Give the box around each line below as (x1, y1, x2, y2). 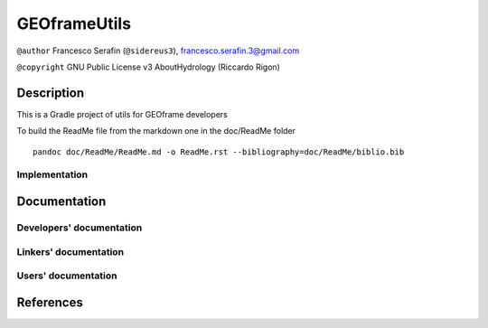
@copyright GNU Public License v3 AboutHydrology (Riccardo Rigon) (16, 61, 280, 72)
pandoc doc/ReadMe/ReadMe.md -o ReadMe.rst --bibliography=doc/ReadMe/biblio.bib (33, 146, 405, 157)
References (16, 295, 83, 310)
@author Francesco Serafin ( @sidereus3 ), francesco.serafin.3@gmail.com (16, 45, 300, 56)
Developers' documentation (16, 221, 143, 234)
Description (16, 85, 85, 100)
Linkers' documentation (16, 245, 125, 258)
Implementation (16, 168, 89, 181)
